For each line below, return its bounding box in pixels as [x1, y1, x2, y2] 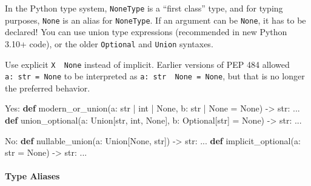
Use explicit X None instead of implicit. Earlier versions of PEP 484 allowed [5, 58, 290, 70]
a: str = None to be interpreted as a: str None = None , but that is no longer [5, 70, 305, 82]
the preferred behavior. [5, 81, 90, 94]
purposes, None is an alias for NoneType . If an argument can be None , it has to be [5, 13, 306, 26]
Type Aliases [5, 170, 60, 182]
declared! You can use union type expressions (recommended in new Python [5, 25, 287, 38]
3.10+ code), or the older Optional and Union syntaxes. [5, 37, 213, 50]
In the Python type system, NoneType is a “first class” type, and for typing [5, 2, 283, 14]
